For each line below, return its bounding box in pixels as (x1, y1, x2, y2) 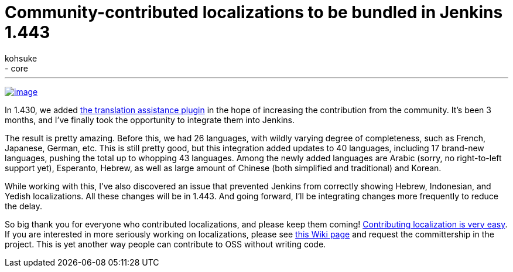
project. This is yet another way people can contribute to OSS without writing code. (5, 239, 326, 249)
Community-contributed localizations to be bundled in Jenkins (5, 2, 503, 22)
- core (5, 63, 28, 73)
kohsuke (5, 53, 37, 63)
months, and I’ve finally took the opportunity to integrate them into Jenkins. (5, 114, 295, 125)
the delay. (5, 200, 43, 211)
